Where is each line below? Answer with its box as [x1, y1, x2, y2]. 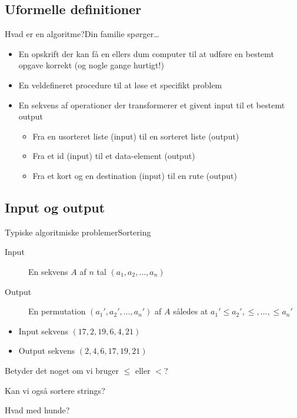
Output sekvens [18, 344, 75, 357]
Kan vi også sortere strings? [5, 384, 105, 396]
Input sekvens [18, 324, 68, 337]
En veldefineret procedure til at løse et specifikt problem [18, 78, 222, 91]
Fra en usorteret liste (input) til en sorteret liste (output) [32, 130, 239, 142]
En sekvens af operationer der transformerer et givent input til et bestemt [18, 98, 285, 111]
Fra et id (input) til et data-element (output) [32, 150, 195, 162]
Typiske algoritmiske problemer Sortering [5, 225, 151, 238]
